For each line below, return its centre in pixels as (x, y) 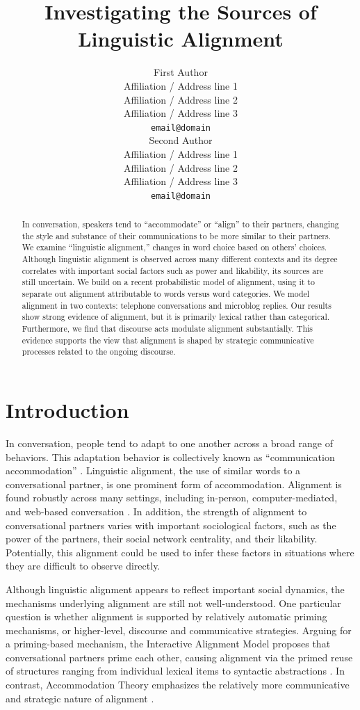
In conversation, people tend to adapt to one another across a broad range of (169, 443)
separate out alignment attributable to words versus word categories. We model (166, 294)
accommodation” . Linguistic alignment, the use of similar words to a (153, 470)
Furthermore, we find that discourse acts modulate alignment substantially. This (167, 329)
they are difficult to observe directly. (83, 566)
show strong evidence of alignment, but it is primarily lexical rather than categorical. (176, 317)
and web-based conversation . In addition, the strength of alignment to (156, 511)
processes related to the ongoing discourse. (99, 352)
